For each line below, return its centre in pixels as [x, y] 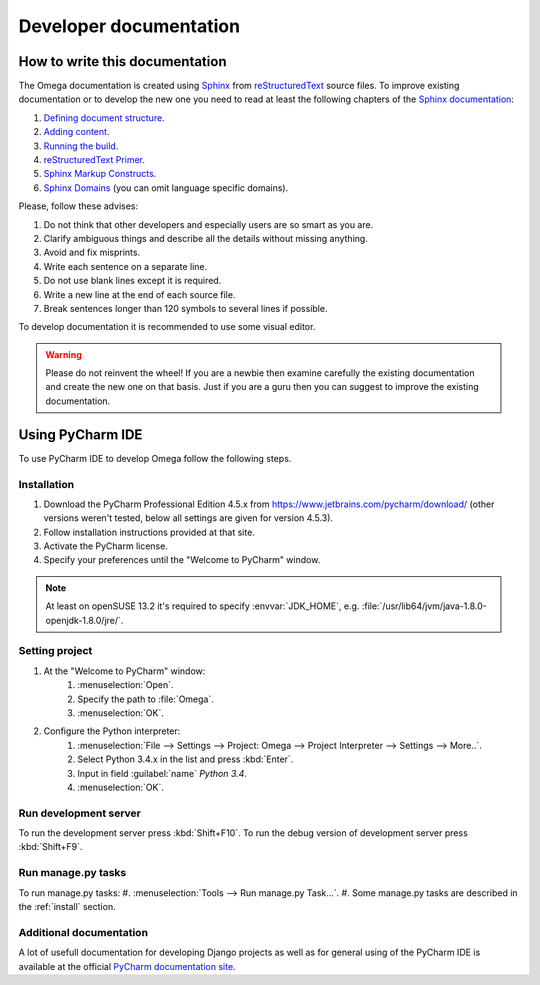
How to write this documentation [122, 61]
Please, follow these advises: [78, 206]
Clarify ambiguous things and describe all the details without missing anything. [206, 238]
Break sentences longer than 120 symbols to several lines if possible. [185, 308]
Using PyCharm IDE [80, 434]
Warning [63, 354]
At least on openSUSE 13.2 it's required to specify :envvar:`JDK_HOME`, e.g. [202, 606]
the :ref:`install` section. [67, 906]
